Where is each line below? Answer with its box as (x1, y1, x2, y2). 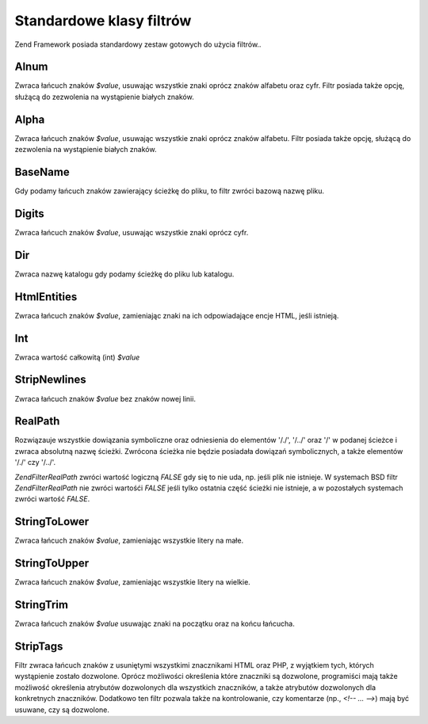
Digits (14, 207, 45, 220)
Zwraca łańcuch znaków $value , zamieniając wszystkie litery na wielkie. (14, 577, 251, 587)
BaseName (14, 165, 71, 178)
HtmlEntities (14, 290, 78, 303)
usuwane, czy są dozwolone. (14, 705, 110, 714)
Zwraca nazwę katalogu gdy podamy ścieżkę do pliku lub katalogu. (14, 269, 235, 279)
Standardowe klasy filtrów (14, 12, 192, 29)
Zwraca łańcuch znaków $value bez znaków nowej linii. (14, 394, 196, 403)
